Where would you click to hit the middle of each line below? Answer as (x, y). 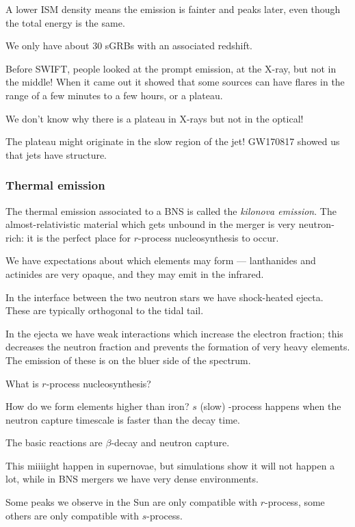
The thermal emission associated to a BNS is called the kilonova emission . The (171, 210)
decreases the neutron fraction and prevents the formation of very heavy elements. (178, 347)
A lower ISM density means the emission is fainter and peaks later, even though (173, 9)
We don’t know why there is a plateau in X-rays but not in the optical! (155, 118)
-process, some (295, 502)
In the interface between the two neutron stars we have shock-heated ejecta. (165, 297)
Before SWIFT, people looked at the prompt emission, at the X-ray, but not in (171, 68)
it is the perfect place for (79, 237)
